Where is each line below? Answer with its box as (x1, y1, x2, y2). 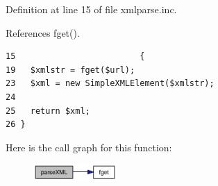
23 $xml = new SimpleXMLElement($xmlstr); (6, 78, 215, 89)
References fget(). (6, 25, 80, 40)
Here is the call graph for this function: (6, 139, 172, 154)
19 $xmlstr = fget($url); (6, 65, 135, 75)
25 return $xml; (6, 105, 90, 116)
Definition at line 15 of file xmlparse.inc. (6, 2, 177, 16)
